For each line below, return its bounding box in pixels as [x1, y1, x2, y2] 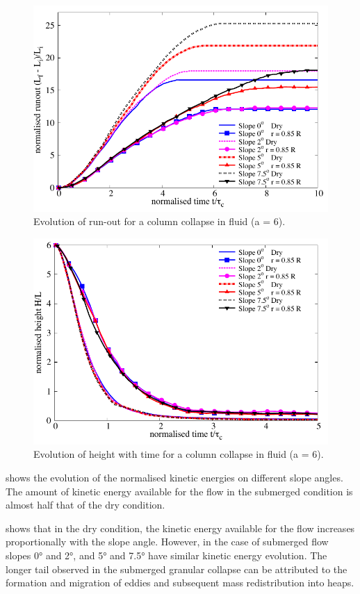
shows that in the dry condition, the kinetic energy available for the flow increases [6, 520, 355, 535]
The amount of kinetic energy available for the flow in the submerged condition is [6, 484, 353, 498]
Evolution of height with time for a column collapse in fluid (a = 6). [33, 447, 324, 461]
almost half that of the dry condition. [6, 497, 165, 512]
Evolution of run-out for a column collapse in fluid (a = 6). [33, 214, 286, 229]
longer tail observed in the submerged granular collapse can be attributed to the [6, 561, 347, 576]
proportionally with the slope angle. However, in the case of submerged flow [6, 534, 329, 549]
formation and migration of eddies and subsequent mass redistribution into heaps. [6, 575, 354, 590]
